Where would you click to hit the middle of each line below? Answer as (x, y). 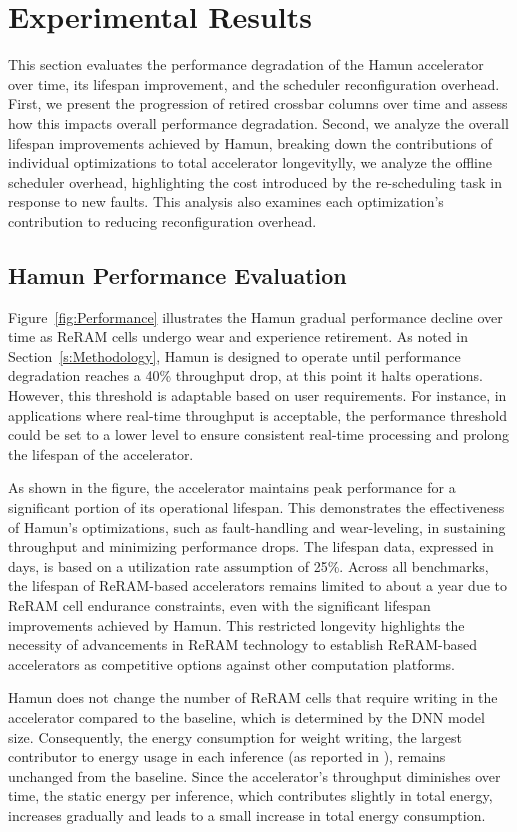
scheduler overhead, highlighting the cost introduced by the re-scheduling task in (255, 181)
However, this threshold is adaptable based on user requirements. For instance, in (257, 395)
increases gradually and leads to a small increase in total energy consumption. (247, 814)
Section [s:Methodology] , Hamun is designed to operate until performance (234, 355)
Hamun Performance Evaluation (177, 274)
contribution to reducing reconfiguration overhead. (162, 220)
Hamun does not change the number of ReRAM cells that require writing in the (253, 697)
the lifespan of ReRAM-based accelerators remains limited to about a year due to (257, 585)
